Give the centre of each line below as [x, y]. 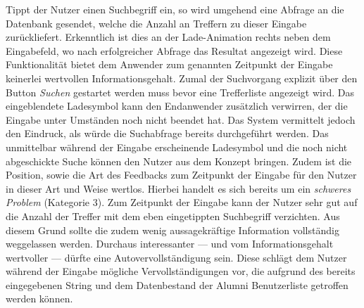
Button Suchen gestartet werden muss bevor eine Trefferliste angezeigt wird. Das [180, 92]
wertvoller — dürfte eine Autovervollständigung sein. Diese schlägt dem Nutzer [176, 257]
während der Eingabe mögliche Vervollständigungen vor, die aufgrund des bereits [181, 271]
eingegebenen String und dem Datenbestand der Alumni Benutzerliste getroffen [177, 284]
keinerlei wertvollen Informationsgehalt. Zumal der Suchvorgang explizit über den [182, 78]
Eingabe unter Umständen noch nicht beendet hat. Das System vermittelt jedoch [181, 119]
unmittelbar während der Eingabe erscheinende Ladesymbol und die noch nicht [177, 147]
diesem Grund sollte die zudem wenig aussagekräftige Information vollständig [172, 230]
